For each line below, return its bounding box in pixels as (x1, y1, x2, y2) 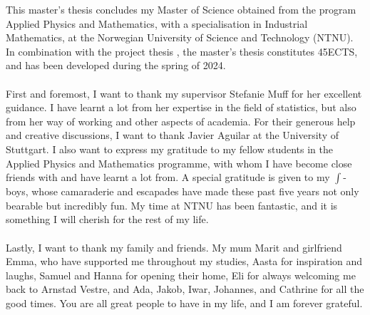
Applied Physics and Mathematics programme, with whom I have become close (6, 155, 352, 170)
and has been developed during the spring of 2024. (6, 58, 226, 73)
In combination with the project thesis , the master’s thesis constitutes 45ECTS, (6, 43, 358, 58)
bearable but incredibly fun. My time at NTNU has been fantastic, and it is (6, 197, 338, 212)
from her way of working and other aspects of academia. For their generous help (6, 113, 356, 128)
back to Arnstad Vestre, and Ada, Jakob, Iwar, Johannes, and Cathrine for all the (6, 282, 364, 296)
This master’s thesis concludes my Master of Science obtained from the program (6, 2, 356, 16)
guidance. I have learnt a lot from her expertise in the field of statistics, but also (6, 100, 356, 115)
